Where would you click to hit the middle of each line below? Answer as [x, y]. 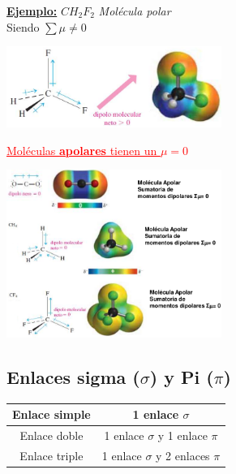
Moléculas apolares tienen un [82, 150]
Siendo [23, 26]
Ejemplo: [32, 11]
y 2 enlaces [183, 455]
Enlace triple [51, 455]
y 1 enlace [182, 435]
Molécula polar [135, 11]
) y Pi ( [182, 376]
